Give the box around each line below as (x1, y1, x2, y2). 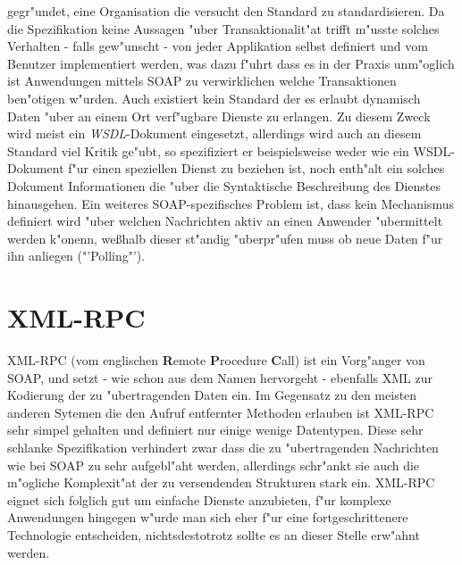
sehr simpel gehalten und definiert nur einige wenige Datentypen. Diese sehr (7, 420, 424, 439)
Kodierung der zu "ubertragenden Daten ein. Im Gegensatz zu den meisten (7, 386, 417, 404)
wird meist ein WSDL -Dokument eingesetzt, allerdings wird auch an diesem (7, 124, 422, 143)
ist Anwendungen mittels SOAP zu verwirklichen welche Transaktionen (7, 71, 397, 90)
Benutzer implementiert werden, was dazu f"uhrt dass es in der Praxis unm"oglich (7, 54, 455, 72)
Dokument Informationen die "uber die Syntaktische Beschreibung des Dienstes (7, 176, 441, 195)
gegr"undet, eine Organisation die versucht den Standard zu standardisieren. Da (7, 2, 445, 20)
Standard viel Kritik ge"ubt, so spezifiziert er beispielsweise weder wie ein (7, 141, 409, 160)
